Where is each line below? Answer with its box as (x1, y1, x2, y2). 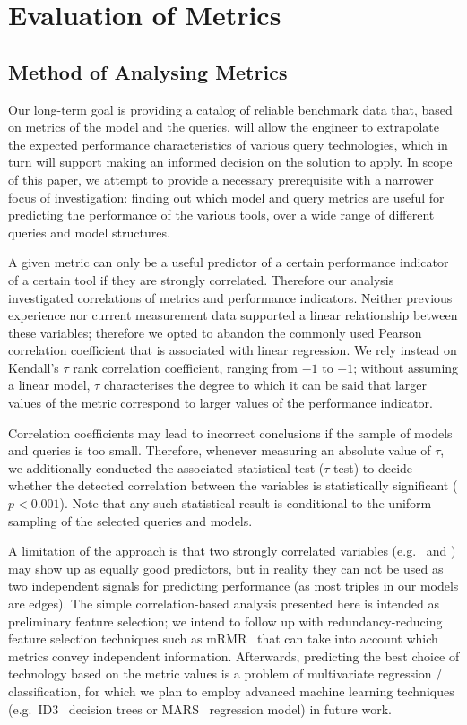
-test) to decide (329, 458, 413, 477)
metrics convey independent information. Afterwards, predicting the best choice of (8, 646, 460, 665)
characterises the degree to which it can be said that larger (103, 375, 428, 394)
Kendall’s (8, 358, 59, 376)
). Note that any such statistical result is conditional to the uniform (59, 494, 432, 513)
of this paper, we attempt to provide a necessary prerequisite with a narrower (8, 169, 434, 188)
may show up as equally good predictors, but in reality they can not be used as (8, 558, 444, 577)
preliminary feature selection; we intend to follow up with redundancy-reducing (8, 611, 443, 630)
